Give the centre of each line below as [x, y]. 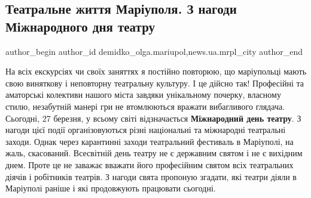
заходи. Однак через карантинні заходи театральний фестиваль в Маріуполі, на [150, 141]
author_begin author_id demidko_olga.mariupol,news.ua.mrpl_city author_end [154, 51]
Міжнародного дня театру [80, 26]
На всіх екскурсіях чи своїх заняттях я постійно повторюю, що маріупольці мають [156, 71]
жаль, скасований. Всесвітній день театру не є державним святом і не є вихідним [154, 153]
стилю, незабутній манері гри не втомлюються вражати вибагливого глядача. [145, 106]
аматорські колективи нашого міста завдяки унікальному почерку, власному [143, 95]
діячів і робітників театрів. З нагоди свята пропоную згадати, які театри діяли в [151, 176]
